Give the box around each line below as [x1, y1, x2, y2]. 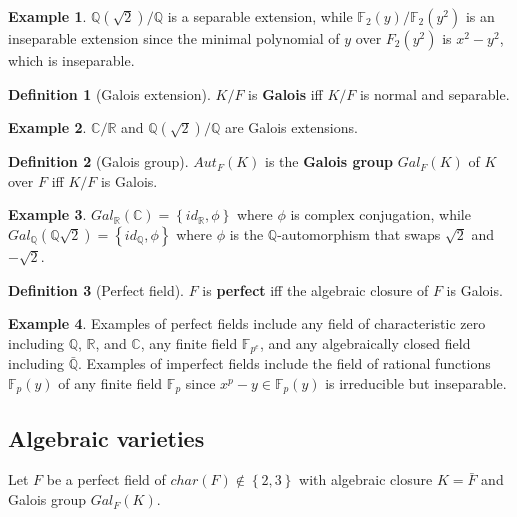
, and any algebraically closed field [259, 332, 471, 353]
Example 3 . [8, 204, 87, 225]
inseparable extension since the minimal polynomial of [8, 28, 340, 48]
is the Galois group [265, 151, 394, 172]
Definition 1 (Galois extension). [8, 83, 211, 104]
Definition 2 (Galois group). [8, 151, 189, 172]
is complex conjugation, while [290, 204, 471, 225]
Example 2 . [8, 117, 87, 138]
